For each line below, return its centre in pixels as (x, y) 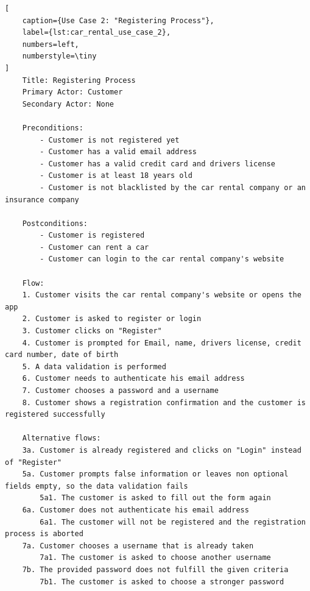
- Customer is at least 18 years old (116, 176)
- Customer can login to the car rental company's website (162, 259)
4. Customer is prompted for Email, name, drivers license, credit (162, 343)
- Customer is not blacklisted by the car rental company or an (173, 187)
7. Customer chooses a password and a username (120, 391)
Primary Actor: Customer (72, 92)
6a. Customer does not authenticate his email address (136, 510)
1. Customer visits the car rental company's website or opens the (162, 295)
